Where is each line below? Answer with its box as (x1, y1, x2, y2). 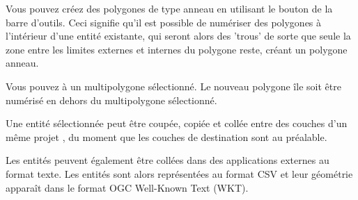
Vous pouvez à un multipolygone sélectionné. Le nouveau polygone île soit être (6, 78, 341, 93)
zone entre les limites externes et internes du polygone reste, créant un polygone (6, 42, 348, 56)
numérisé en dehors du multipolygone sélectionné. (6, 92, 217, 107)
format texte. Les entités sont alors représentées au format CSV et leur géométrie (6, 166, 353, 181)
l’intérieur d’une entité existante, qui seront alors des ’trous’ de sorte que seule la (6, 28, 351, 43)
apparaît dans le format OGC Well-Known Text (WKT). (6, 180, 249, 194)
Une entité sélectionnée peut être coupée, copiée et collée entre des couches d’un (6, 116, 348, 131)
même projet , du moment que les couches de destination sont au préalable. (6, 129, 327, 144)
